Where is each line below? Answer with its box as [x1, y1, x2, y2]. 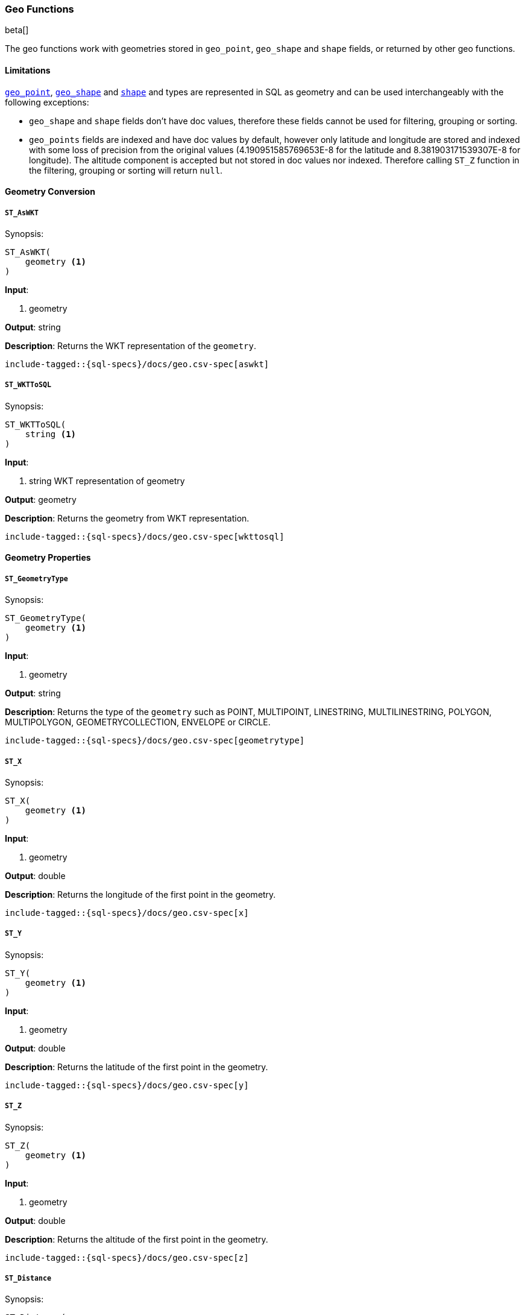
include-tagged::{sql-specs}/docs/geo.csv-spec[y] [5, 1080, 249, 1090]
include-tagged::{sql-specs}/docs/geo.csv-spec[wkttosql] [5, 531, 285, 541]
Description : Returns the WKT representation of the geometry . [5, 340, 256, 351]
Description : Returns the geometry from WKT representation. [5, 512, 250, 523]
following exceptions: [5, 96, 89, 107]
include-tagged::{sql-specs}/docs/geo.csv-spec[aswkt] [5, 359, 269, 369]
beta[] [5, 25, 29, 36]
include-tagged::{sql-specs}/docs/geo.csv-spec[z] [5, 1252, 249, 1263]
